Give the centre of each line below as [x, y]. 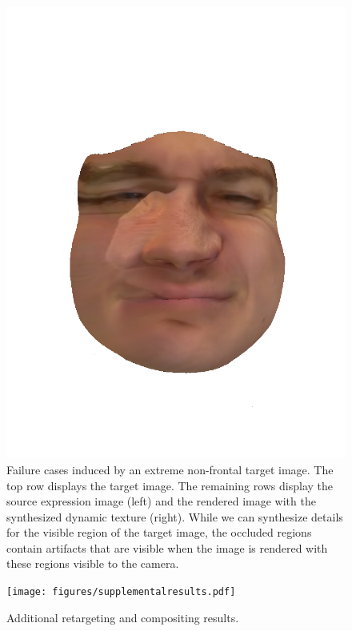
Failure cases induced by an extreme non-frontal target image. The [170, 469]
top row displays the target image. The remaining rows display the [170, 485]
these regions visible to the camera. [93, 563]
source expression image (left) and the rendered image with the [161, 501]
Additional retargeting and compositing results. [123, 617]
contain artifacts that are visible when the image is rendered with [167, 547]
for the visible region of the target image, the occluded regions [159, 532]
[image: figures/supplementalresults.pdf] [121, 592]
